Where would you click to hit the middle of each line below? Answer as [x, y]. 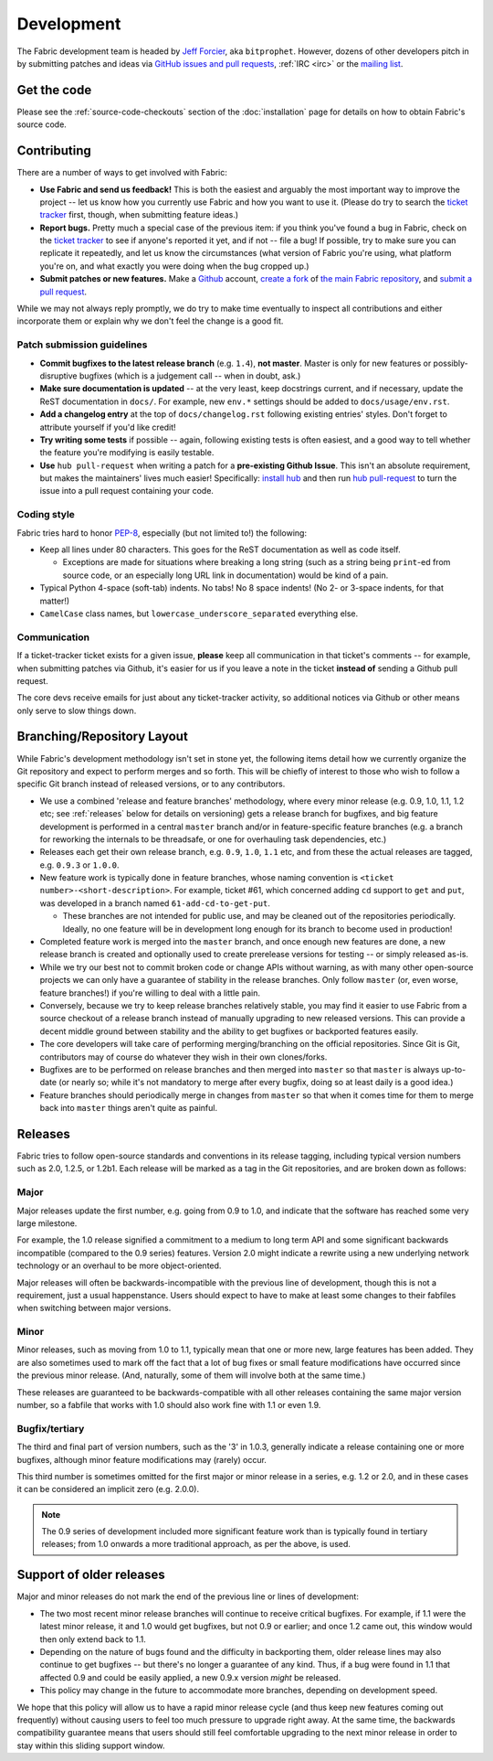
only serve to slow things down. [77, 710]
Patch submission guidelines [82, 345]
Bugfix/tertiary [51, 1428]
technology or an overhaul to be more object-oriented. [119, 1265]
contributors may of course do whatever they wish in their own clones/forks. [184, 1057]
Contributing [54, 151]
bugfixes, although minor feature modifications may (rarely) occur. [142, 1459]
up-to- [454, 1069]
